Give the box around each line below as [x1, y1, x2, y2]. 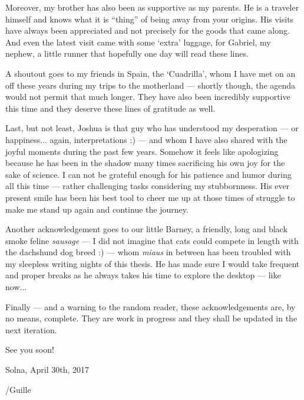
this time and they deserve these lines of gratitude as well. [5, 102, 216, 114]
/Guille [5, 383, 31, 395]
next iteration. [5, 323, 57, 336]
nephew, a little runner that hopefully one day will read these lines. [5, 47, 249, 60]
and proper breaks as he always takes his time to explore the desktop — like [5, 269, 281, 281]
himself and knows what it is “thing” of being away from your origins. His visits [5, 12, 294, 25]
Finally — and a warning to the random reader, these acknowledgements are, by [5, 300, 296, 313]
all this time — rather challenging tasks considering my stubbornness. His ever [5, 180, 290, 192]
